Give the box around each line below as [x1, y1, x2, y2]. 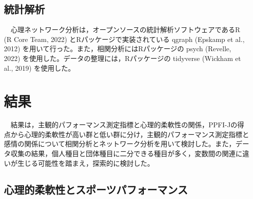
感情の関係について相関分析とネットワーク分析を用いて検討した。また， [4, 139, 235, 149]
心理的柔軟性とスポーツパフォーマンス [4, 181, 188, 197]
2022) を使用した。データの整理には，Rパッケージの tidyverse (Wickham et [4, 53, 241, 63]
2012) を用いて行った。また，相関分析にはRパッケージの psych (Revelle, [4, 43, 232, 54]
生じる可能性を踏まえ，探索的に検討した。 [17, 158, 154, 168]
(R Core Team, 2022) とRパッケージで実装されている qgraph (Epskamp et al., [4, 34, 245, 44]
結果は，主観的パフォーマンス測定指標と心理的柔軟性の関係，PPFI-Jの [10, 119, 237, 130]
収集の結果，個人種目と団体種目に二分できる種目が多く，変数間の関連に [10, 148, 243, 159]
